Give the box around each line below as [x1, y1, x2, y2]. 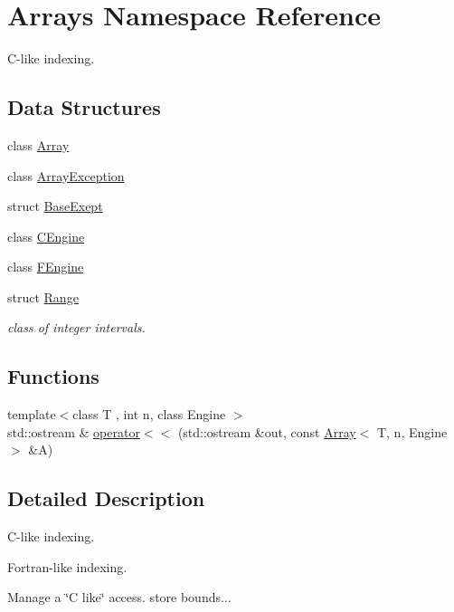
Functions [7, 362, 99, 390]
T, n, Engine [376, 422, 448, 441]
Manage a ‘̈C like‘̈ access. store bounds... [7, 588, 232, 607]
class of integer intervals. [7, 318, 146, 337]
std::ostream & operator [7, 422, 140, 441]
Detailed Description [7, 484, 205, 512]
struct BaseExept [7, 196, 103, 215]
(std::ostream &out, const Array [177, 422, 356, 441]
